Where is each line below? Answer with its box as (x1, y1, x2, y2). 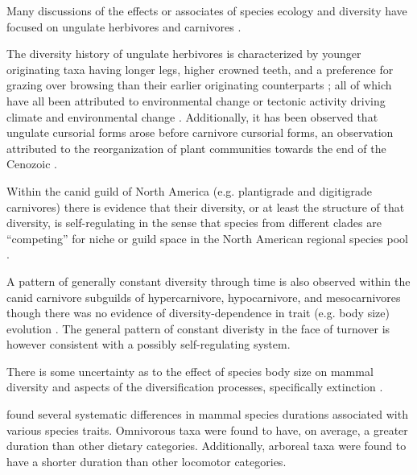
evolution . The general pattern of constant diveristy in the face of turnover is (6, 320, 390, 337)
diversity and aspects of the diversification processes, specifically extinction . (6, 378, 383, 395)
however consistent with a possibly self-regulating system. (6, 336, 291, 353)
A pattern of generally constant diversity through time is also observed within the (6, 272, 411, 289)
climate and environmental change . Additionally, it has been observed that (6, 108, 378, 125)
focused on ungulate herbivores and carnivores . (6, 18, 242, 35)
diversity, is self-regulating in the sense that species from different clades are (6, 214, 382, 231)
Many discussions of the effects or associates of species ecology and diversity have (6, 2, 407, 19)
